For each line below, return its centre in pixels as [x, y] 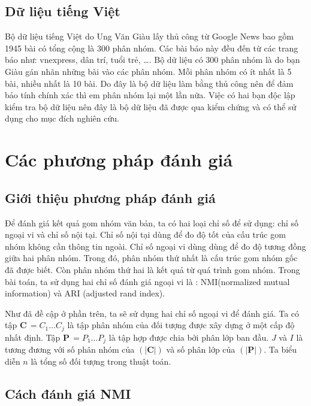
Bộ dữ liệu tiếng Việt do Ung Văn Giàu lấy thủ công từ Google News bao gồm [149, 36]
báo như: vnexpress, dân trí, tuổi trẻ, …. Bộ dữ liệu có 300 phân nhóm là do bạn [153, 60]
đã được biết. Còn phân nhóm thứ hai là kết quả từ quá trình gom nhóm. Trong [153, 269]
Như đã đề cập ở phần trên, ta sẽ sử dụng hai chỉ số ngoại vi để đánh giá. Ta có [152, 313]
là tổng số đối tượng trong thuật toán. [101, 361]
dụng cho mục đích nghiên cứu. [62, 118]
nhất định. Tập [33, 337]
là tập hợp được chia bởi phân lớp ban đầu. [189, 337]
